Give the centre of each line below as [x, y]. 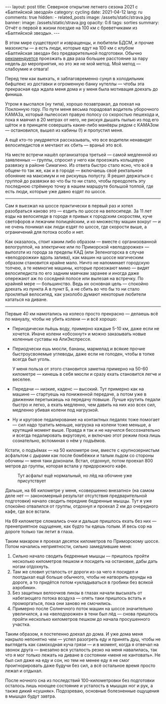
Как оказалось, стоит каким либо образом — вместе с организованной [81, 242]
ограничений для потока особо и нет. [45, 232]
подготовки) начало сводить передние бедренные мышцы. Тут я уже [79, 501]
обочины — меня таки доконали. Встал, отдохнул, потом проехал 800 [79, 461]
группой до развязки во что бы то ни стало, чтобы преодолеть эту [75, 181]
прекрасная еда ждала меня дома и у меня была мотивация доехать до [82, 89]
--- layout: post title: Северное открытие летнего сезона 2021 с [72, 7]
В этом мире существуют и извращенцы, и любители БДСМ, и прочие [80, 43]
